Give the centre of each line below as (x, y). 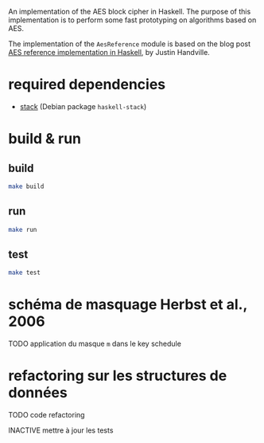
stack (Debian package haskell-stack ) (83, 106)
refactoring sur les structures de (118, 376)
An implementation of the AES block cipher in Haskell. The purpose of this (130, 12)
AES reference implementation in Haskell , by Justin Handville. (109, 52)
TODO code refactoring (47, 415)
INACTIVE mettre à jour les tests (61, 430)
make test (25, 273)
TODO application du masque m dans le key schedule (95, 344)
